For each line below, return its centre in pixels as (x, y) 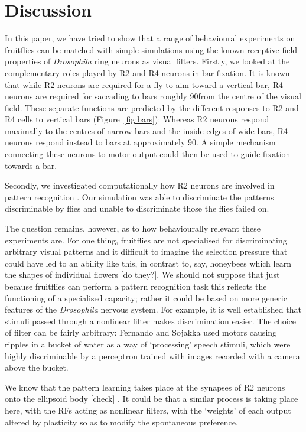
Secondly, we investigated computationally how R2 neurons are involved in (140, 185)
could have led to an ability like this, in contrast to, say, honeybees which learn (148, 263)
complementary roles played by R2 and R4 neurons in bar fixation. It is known (147, 72)
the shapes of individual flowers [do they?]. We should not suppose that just (142, 275)
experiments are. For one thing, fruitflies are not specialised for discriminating (146, 240)
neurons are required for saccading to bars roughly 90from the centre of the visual (153, 96)
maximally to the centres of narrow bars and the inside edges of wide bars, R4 (147, 130)
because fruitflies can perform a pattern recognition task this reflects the (136, 286)
